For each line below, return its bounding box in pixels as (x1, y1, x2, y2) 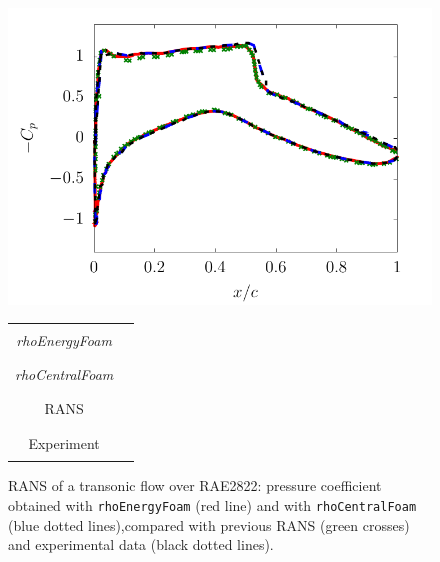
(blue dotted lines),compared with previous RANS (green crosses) (8, 514, 410, 535)
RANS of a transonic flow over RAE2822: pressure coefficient (8, 475, 382, 496)
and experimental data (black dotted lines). (8, 534, 274, 555)
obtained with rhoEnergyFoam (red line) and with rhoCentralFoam (8, 494, 417, 515)
